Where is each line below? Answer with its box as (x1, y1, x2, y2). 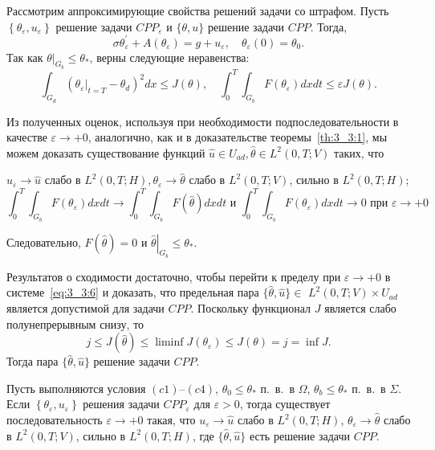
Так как (6, 48, 43, 65)
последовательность (6, 411, 103, 428)
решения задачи (83, 395, 160, 412)
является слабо (324, 300, 396, 317)
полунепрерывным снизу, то (6, 315, 144, 332)
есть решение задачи (249, 427, 351, 444)
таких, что (333, 144, 384, 161)
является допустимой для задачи (6, 300, 165, 317)
